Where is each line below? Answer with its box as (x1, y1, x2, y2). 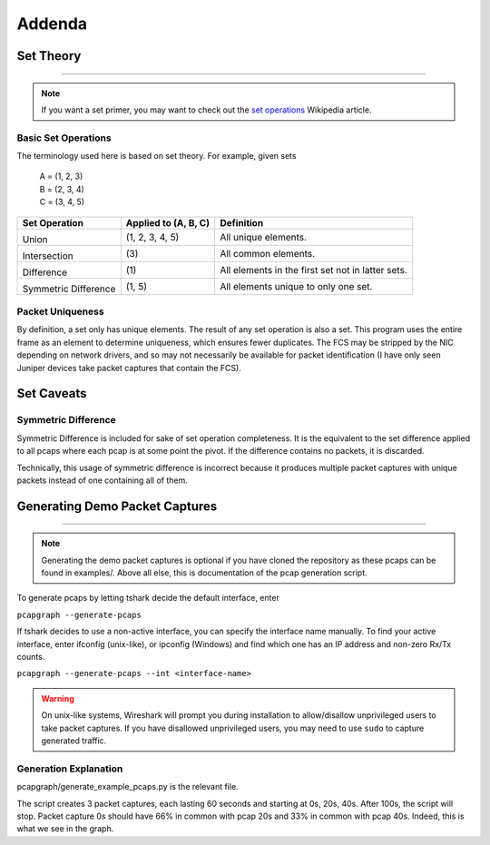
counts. (16, 652, 45, 663)
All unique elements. (219, 231, 308, 243)
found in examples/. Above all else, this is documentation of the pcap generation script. (41, 567, 367, 578)
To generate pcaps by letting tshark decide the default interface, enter (16, 593, 280, 604)
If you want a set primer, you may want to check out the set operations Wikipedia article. (41, 104, 372, 115)
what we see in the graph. (16, 823, 114, 834)
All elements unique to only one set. (219, 280, 373, 292)
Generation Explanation (16, 762, 123, 775)
